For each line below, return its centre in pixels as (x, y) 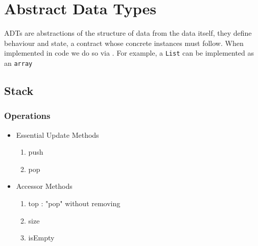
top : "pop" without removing (74, 203)
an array (18, 63)
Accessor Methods (44, 186)
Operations (27, 116)
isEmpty (41, 238)
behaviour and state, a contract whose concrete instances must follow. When (124, 43)
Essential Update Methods (57, 134)
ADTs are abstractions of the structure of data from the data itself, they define (128, 33)
